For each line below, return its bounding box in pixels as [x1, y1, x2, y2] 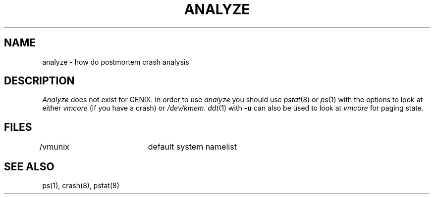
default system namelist [148, 142, 237, 152]
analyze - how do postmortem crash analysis [42, 57, 189, 66]
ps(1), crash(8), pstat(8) [42, 181, 119, 190]
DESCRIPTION [4, 75, 75, 87]
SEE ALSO [4, 160, 54, 173]
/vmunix [39, 142, 69, 152]
